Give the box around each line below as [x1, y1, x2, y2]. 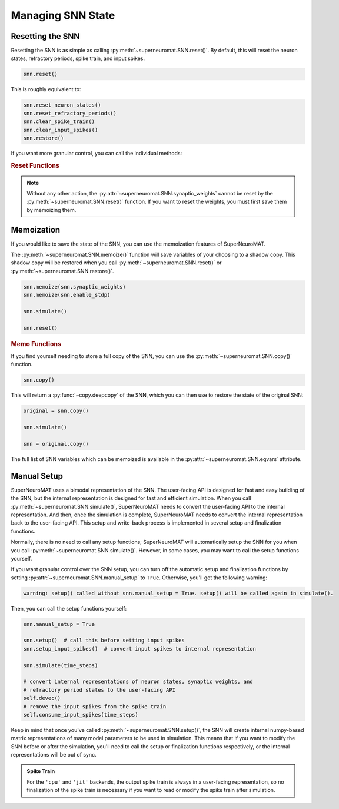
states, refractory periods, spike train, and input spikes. [11, 55, 145, 62]
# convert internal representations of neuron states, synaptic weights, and [23, 678, 253, 685]
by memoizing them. [26, 206, 77, 213]
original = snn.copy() [23, 407, 89, 415]
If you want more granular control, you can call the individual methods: [11, 150, 182, 157]
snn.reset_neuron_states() [23, 102, 101, 108]
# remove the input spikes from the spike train [23, 703, 167, 709]
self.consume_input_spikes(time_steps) [23, 711, 138, 718]
